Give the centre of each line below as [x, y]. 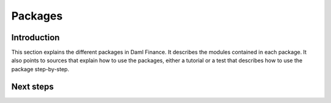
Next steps [32, 86]
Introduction [36, 37]
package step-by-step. [40, 69]
